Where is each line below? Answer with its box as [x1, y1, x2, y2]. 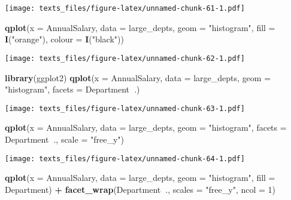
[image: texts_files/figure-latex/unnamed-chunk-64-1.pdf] [5, 154, 245, 163]
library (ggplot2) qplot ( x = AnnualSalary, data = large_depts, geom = [5, 71, 271, 84]
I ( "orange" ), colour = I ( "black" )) [5, 33, 124, 45]
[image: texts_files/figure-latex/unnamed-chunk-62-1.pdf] [5, 54, 245, 63]
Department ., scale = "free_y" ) [5, 133, 124, 145]
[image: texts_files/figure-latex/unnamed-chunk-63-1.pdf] [5, 104, 245, 113]
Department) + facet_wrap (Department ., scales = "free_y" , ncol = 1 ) [5, 183, 276, 195]
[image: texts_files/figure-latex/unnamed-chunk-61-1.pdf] [5, 4, 245, 13]
